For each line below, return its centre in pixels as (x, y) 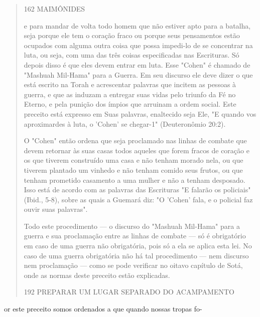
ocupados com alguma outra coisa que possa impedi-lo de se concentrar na (138, 45)
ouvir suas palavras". (56, 209)
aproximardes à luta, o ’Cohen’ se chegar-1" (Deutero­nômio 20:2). (125, 123)
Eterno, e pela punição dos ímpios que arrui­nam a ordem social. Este (130, 104)
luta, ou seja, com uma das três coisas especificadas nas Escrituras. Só (132, 55)
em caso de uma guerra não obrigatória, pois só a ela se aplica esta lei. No (138, 246)
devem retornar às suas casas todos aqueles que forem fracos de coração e (137, 150)
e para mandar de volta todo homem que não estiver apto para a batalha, (137, 25)
